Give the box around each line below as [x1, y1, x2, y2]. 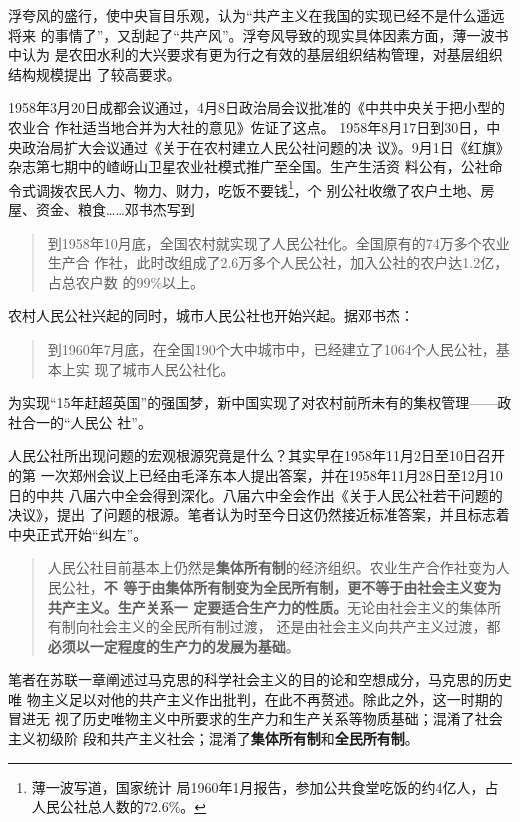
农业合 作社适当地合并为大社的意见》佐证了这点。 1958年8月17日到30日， [8, 116, 487, 137]
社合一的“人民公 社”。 [8, 411, 152, 432]
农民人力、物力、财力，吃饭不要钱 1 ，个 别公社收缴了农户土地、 [63, 176, 481, 200]
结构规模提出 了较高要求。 [8, 63, 181, 84]
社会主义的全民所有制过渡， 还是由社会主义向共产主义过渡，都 [89, 616, 501, 637]
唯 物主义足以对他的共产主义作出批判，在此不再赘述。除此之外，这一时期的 [8, 688, 503, 709]
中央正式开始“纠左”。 [8, 523, 148, 544]
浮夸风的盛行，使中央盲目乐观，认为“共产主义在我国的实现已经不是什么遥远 [8, 5, 505, 25]
